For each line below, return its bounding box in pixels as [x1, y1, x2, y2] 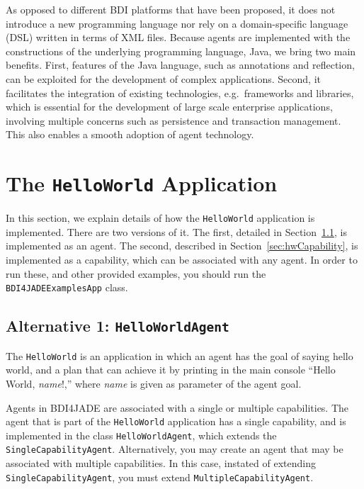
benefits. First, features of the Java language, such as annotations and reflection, [6, 57, 355, 72]
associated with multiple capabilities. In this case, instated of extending [6, 456, 316, 471]
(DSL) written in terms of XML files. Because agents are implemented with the [6, 30, 351, 45]
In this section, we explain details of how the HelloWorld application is [6, 210, 315, 225]
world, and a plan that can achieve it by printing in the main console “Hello [6, 362, 336, 377]
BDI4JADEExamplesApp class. [6, 280, 128, 295]
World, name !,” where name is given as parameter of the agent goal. [6, 376, 302, 390]
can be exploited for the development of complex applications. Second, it [6, 71, 322, 86]
